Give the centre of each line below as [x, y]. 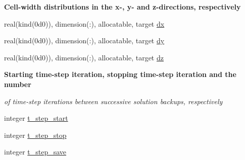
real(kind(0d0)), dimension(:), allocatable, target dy [84, 41]
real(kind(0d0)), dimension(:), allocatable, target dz [84, 57]
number [18, 84]
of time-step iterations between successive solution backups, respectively [113, 101]
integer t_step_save [35, 152]
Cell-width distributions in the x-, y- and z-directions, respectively [122, 7]
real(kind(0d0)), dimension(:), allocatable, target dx [84, 23]
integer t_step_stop [35, 135]
